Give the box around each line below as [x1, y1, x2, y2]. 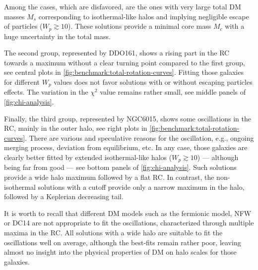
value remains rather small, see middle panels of [100, 87, 246, 97]
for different [4, 77, 40, 87]
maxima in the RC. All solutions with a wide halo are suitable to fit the [4, 227, 223, 238]
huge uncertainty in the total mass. [4, 31, 111, 41]
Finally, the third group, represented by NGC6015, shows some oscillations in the [4, 113, 251, 123]
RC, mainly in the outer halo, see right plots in [4, 123, 147, 133]
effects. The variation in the [4, 87, 88, 97]
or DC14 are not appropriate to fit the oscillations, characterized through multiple [4, 217, 254, 228]
